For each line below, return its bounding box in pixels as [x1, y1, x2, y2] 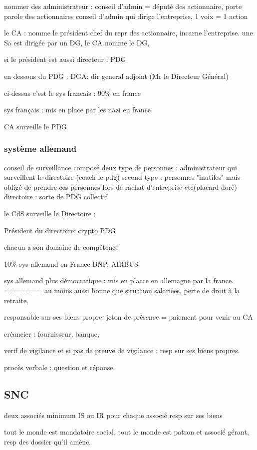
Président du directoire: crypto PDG [4, 225, 116, 235]
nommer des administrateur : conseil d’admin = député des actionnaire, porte [4, 1, 242, 11]
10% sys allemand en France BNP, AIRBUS [4, 258, 138, 269]
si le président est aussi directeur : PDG [4, 54, 126, 64]
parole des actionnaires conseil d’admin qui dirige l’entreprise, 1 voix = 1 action [4, 10, 248, 21]
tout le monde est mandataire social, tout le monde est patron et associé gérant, [4, 427, 249, 437]
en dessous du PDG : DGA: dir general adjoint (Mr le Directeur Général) [4, 70, 229, 81]
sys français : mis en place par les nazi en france [4, 104, 151, 115]
